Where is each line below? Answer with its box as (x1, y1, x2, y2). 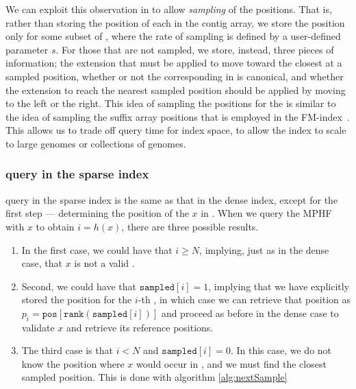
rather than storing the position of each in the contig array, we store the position (5, 15, 345, 30)
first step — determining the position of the (5, 206, 189, 220)
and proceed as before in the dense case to (161, 305, 339, 320)
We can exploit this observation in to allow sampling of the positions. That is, (5, 2, 332, 16)
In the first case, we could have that (21, 242, 173, 257)
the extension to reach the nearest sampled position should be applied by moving (5, 82, 346, 97)
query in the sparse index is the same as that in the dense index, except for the (5, 192, 338, 207)
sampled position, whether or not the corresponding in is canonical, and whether (5, 69, 344, 83)
